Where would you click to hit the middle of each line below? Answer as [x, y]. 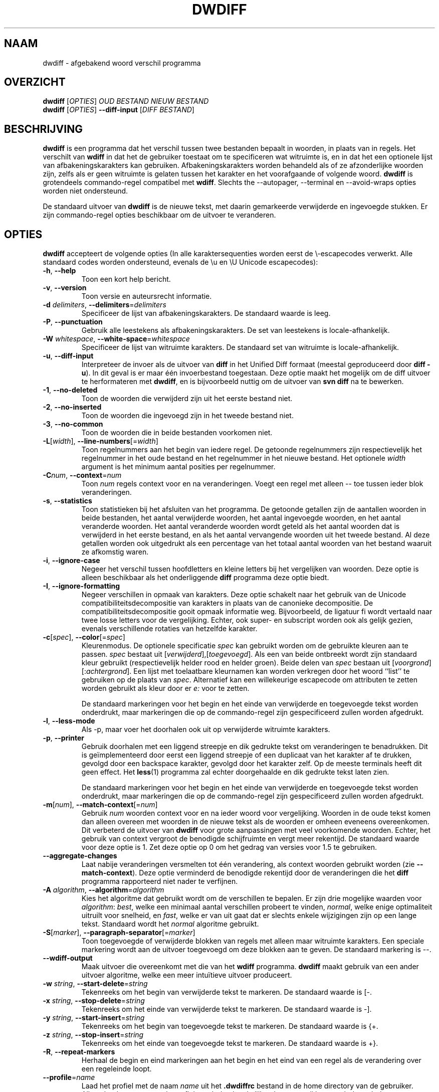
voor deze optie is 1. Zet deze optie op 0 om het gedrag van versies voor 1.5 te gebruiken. [229, 847]
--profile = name [69, 1077]
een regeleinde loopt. [117, 1069]
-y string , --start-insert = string [94, 1018]
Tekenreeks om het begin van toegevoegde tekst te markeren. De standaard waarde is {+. [230, 1026]
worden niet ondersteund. [85, 191]
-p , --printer [63, 738]
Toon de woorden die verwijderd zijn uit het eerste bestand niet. [187, 399]
